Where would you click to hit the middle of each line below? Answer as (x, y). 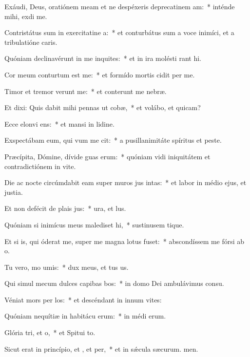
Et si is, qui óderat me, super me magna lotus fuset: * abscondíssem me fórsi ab (125, 241)
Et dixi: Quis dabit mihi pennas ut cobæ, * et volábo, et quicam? (103, 107)
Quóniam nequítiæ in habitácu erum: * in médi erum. (85, 316)
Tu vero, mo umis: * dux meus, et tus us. (67, 267)
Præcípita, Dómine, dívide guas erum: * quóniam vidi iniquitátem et (107, 156)
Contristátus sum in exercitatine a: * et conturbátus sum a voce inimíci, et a (119, 32)
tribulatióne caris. (31, 42)
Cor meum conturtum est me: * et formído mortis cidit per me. (100, 74)
